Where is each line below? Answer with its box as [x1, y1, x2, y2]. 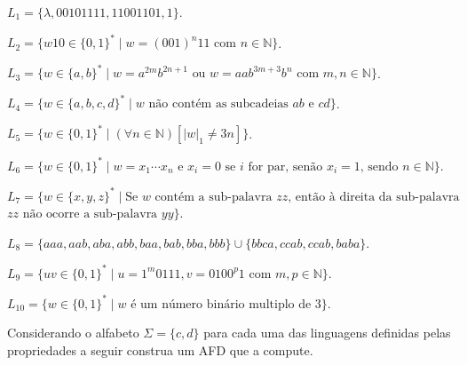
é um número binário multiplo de [131, 298, 312, 311]
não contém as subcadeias [148, 98, 289, 111]
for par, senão [248, 160, 323, 173]
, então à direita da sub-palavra [288, 190, 460, 203]
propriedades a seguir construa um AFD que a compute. [7, 340, 313, 359]
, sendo [360, 160, 399, 173]
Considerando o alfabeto [7, 323, 139, 342]
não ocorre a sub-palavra [22, 207, 158, 220]
